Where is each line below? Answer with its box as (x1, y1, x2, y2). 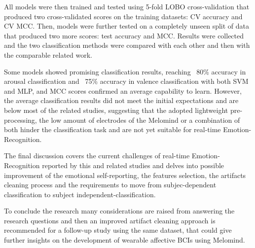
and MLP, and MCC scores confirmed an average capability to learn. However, (4, 85, 242, 96)
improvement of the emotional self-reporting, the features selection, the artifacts (4, 170, 246, 180)
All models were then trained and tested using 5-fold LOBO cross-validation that (4, 1, 250, 11)
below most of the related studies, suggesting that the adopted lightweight (4, 105, 228, 115)
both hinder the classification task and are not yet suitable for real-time (4, 124, 221, 135)
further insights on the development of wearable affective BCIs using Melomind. (4, 235, 245, 245)
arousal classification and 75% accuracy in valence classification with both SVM (4, 76, 249, 86)
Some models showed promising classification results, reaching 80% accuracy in (4, 66, 246, 76)
